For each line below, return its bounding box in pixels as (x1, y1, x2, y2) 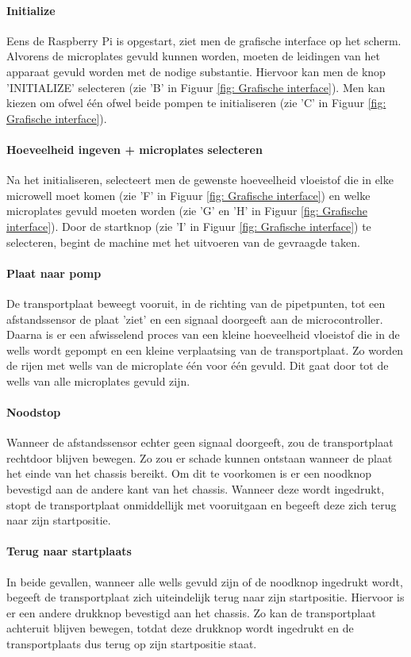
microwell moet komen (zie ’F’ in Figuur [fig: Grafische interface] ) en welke (6, 186, 371, 203)
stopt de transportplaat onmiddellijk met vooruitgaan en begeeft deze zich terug (6, 496, 397, 513)
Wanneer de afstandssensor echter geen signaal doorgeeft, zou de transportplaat (6, 434, 394, 451)
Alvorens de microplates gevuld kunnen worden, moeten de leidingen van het (6, 48, 380, 64)
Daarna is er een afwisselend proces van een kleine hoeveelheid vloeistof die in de (6, 326, 400, 343)
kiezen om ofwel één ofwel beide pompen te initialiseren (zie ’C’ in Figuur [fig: (6, 94, 386, 111)
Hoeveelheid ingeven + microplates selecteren (6, 140, 263, 157)
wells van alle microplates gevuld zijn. (6, 372, 190, 389)
